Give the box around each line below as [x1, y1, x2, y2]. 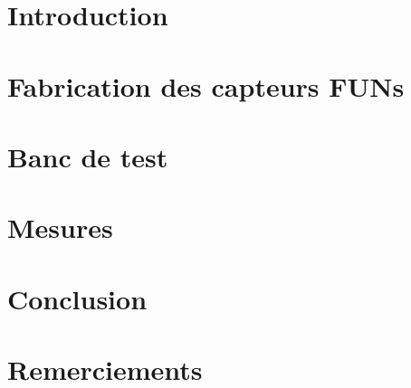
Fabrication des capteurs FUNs [7, 67, 405, 104]
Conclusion [7, 279, 148, 317]
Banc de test [7, 137, 168, 175]
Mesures [7, 209, 113, 246]
